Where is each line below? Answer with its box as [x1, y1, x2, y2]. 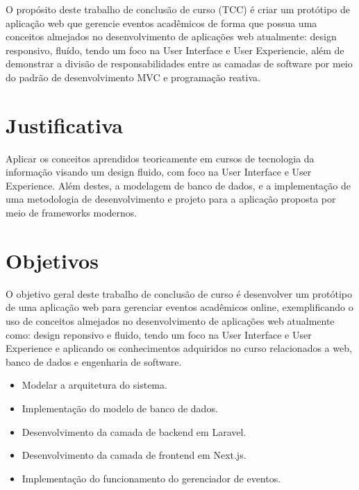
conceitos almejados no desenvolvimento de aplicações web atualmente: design [6, 29, 337, 44]
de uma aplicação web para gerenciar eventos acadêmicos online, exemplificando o [6, 300, 353, 314]
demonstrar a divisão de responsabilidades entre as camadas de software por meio [6, 56, 353, 71]
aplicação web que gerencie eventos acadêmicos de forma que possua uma [6, 15, 317, 30]
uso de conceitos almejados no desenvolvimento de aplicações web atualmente [6, 313, 335, 328]
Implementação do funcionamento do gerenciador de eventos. [22, 471, 281, 485]
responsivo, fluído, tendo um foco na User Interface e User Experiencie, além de [6, 42, 344, 57]
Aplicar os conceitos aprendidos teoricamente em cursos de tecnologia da [6, 151, 315, 165]
